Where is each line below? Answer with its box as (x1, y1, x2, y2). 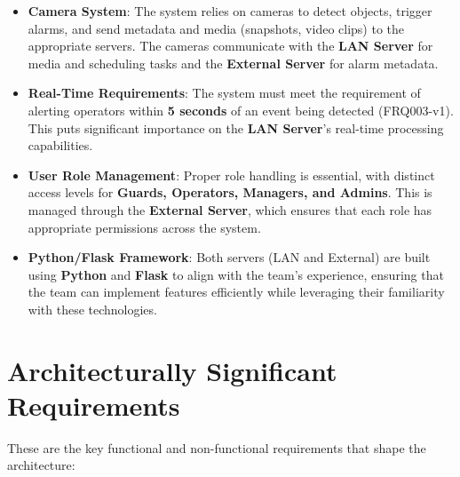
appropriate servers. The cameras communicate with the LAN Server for (28, 36, 433, 55)
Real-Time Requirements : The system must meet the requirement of (28, 83, 421, 102)
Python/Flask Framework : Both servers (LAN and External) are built (28, 248, 431, 266)
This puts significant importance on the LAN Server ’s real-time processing (28, 118, 444, 137)
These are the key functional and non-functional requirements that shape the (7, 438, 426, 457)
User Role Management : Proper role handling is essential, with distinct (28, 165, 435, 184)
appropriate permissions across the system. (28, 218, 261, 236)
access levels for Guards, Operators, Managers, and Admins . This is (28, 183, 432, 202)
